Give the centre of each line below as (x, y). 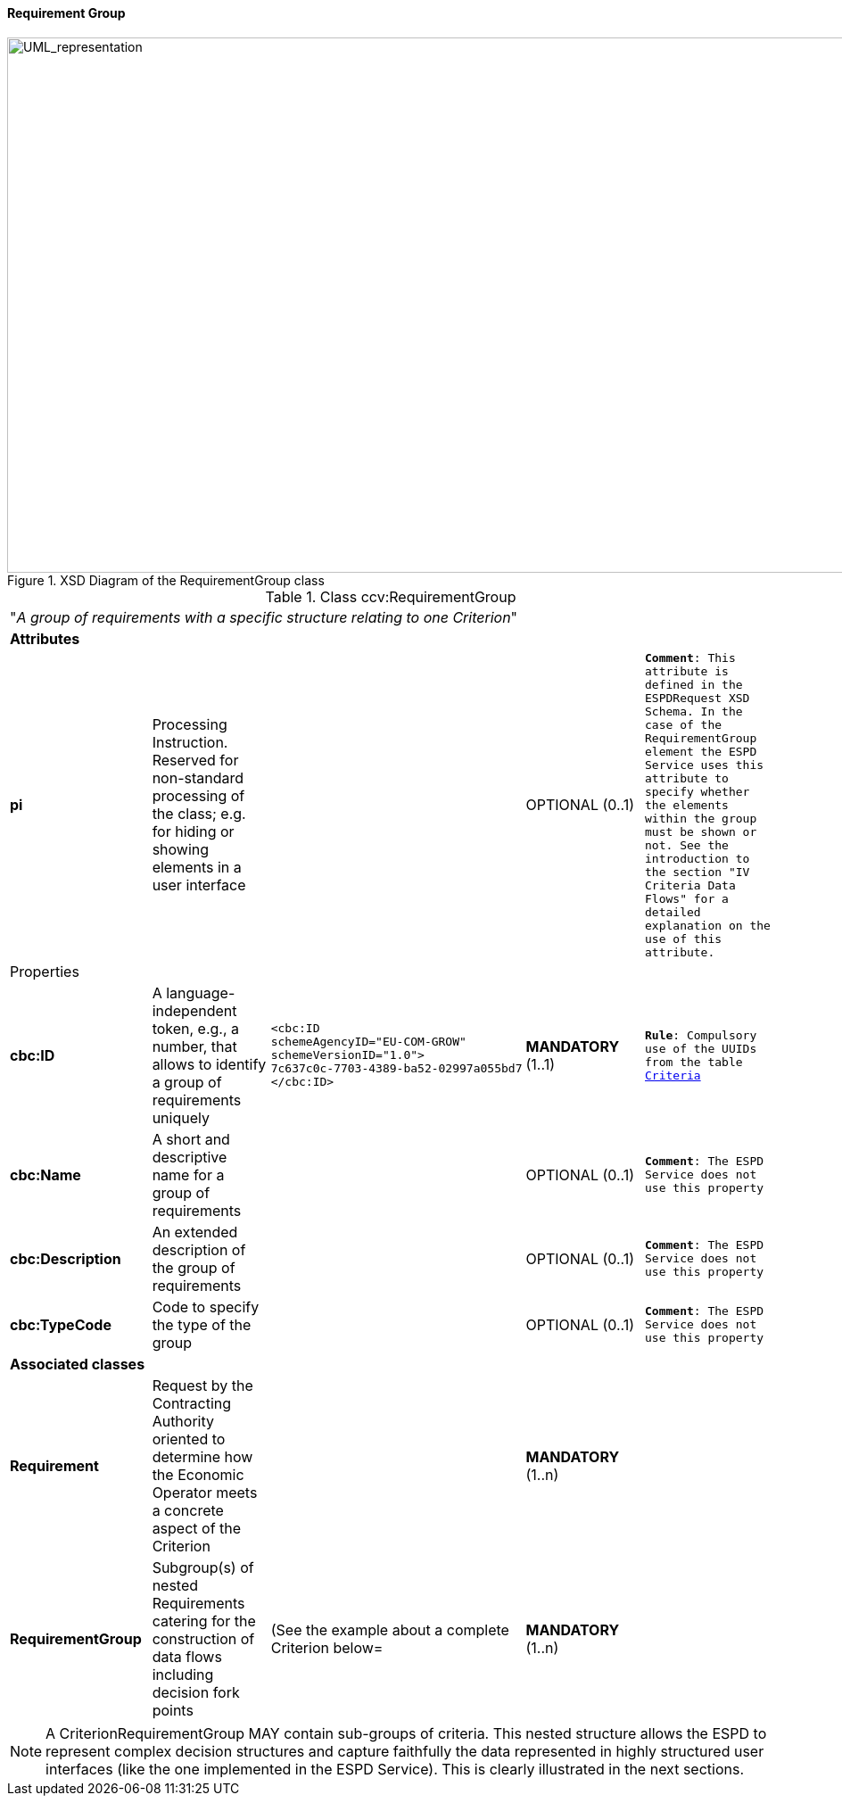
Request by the (202, 1385)
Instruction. (190, 743)
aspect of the (197, 1528)
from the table (694, 1062)
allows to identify (209, 1064)
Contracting (192, 1403)
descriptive (190, 1157)
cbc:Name (45, 1174)
